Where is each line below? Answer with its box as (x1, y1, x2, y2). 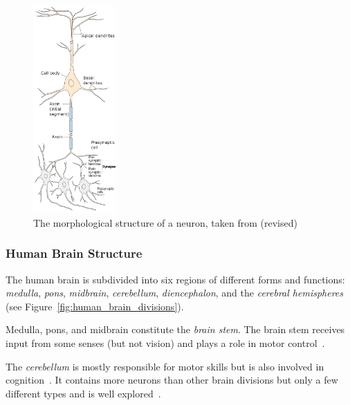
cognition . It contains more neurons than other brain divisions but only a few (6, 373, 338, 387)
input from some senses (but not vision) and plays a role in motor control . (6, 335, 325, 350)
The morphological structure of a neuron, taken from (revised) (33, 215, 297, 229)
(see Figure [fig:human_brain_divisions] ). (6, 299, 184, 313)
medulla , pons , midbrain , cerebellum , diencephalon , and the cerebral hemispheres (6, 285, 344, 300)
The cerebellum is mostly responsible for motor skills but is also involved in (6, 359, 324, 373)
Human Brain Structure (6, 245, 142, 262)
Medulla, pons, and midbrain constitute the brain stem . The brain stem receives (6, 322, 345, 337)
